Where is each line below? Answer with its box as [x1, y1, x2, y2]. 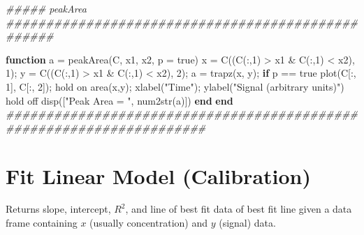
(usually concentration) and [89, 215, 208, 230]
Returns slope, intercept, [6, 202, 111, 216]
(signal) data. [219, 215, 276, 230]
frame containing [6, 215, 78, 230]
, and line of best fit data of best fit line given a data [125, 202, 352, 216]
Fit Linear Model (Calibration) [6, 161, 311, 190]
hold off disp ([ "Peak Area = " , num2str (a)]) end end [6, 93, 233, 107]
